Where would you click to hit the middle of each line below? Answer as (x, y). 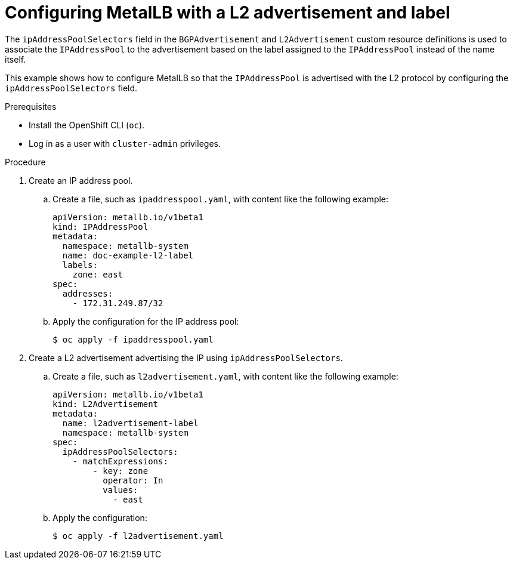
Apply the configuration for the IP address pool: (146, 321)
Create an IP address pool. (81, 180)
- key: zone (120, 471)
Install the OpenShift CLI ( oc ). (87, 125)
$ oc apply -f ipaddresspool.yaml (133, 339)
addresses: (88, 293)
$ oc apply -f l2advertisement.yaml (138, 536)
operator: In (133, 480)
